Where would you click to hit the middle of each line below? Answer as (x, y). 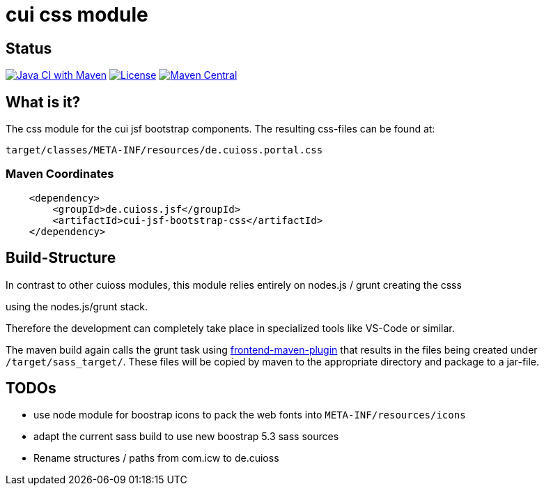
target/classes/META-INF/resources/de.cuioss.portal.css (164, 150)
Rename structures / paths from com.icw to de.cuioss (156, 458)
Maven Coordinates (60, 174)
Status (29, 48)
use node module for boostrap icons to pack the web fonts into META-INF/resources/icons (250, 415)
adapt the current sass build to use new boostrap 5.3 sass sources (186, 437)
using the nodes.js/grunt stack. (77, 306)
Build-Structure (61, 258)
